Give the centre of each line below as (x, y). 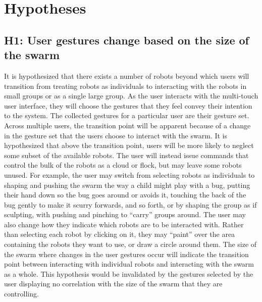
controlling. (21, 294)
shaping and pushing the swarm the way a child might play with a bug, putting (127, 185)
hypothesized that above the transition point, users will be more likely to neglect (129, 145)
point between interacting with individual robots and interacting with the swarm (129, 264)
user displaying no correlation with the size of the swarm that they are (113, 284)
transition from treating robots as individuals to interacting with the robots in (125, 86)
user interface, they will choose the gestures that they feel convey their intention (128, 105)
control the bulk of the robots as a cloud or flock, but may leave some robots (123, 165)
